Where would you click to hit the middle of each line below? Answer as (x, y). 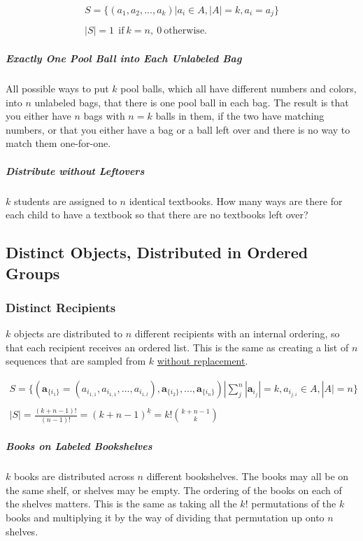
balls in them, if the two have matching (240, 116)
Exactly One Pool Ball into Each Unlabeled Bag (124, 58)
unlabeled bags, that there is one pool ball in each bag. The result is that (192, 102)
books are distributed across (74, 476)
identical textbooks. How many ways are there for (236, 201)
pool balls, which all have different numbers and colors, (239, 89)
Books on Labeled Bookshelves (79, 446)
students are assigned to (65, 201)
